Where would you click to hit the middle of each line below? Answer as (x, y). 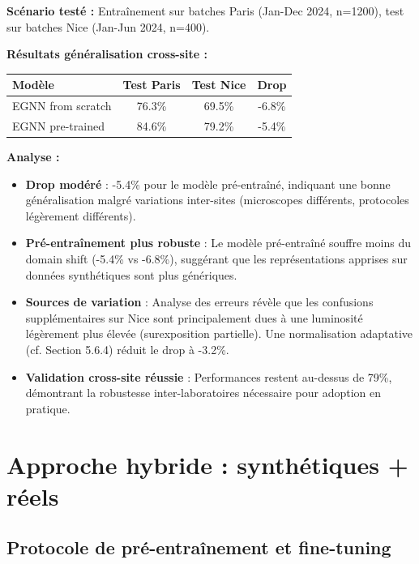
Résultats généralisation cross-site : (107, 54)
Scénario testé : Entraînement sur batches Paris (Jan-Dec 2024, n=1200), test (205, 11)
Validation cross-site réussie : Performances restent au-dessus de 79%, (209, 376)
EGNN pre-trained (58, 125)
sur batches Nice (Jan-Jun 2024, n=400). (108, 26)
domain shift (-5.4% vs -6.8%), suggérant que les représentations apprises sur (216, 259)
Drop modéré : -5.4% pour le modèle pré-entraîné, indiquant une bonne (208, 184)
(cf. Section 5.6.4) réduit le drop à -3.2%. (127, 349)
